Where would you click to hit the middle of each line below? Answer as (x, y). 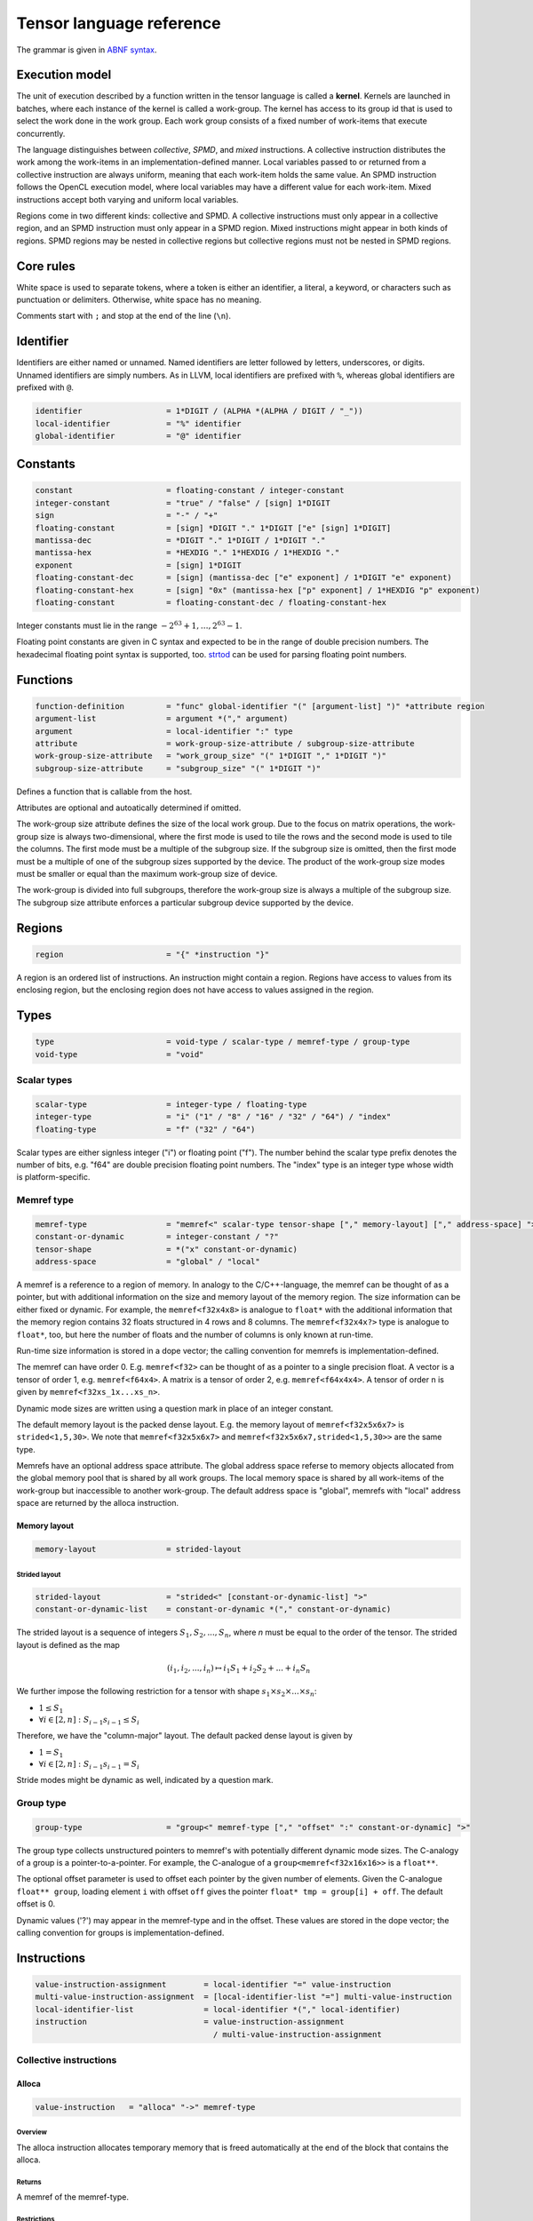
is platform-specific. (53, 1177)
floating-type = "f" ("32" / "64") (145, 1129)
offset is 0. (36, 1904)
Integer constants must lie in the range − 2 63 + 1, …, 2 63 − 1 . (129, 625)
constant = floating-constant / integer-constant (190, 490)
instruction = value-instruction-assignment (190, 2022)
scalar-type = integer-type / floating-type (171, 1104)
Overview (32, 2132)
